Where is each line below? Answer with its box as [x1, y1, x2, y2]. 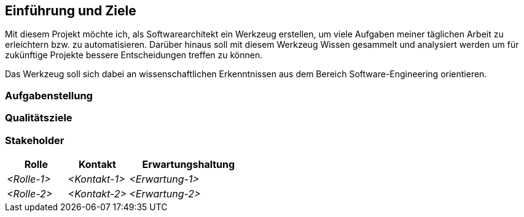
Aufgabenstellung [5, 89, 93, 102]
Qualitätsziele [5, 112, 72, 124]
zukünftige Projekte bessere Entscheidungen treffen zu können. [5, 50, 263, 61]
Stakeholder [5, 134, 65, 147]
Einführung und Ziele [5, 3, 136, 18]
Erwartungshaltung [142, 158, 235, 170]
